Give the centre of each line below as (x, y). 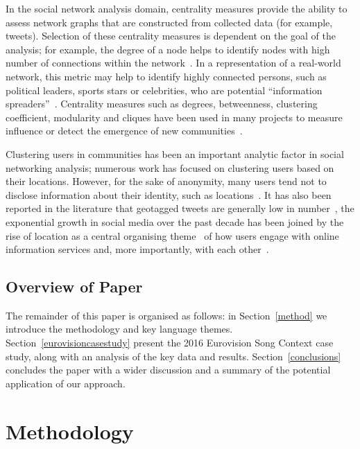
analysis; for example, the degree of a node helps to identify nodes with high (168, 49)
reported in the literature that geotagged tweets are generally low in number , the (180, 208)
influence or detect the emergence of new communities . (124, 131)
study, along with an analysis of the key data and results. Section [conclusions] (173, 356)
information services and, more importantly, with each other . (137, 249)
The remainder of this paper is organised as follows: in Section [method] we (166, 315)
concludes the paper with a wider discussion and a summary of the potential (168, 370)
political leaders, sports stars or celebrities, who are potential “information (164, 90)
